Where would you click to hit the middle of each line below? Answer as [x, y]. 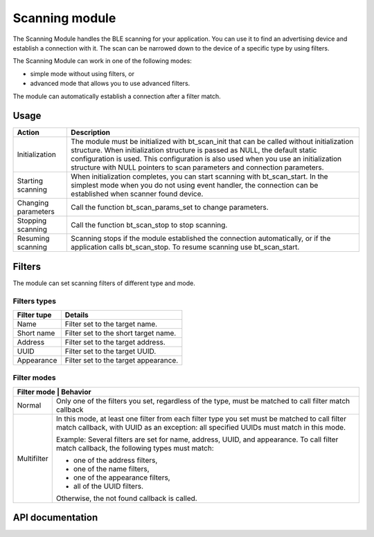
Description [90, 133]
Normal [29, 405]
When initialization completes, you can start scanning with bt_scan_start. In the [199, 176]
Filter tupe [34, 315]
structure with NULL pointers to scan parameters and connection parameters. [197, 167]
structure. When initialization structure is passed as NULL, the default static [194, 150]
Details [77, 315]
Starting [30, 181]
